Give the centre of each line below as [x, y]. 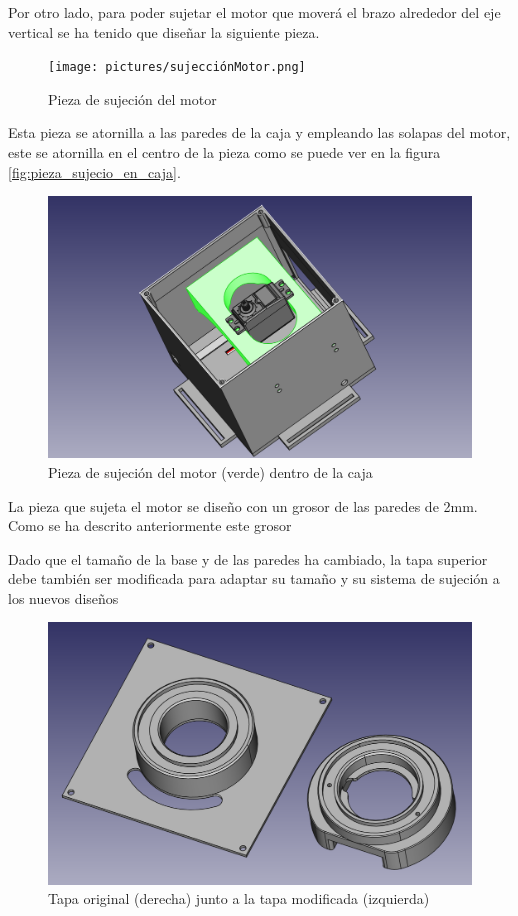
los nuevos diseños [63, 597]
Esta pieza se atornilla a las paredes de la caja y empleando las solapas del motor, [259, 132]
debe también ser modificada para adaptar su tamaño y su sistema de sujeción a [254, 578]
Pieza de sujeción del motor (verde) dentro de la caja [210, 471]
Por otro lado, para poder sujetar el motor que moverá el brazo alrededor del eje [254, 12]
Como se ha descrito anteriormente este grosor [150, 525]
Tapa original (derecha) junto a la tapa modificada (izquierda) [239, 898]
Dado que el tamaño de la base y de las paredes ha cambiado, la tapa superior [248, 558]
